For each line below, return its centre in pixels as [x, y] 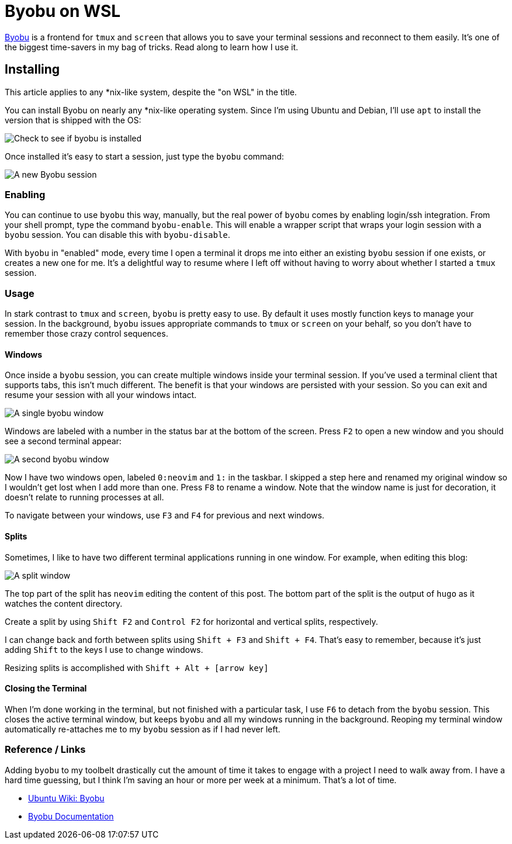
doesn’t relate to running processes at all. [84, 497]
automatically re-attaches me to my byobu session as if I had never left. [143, 729]
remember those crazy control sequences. [87, 334]
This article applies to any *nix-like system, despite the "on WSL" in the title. [151, 92]
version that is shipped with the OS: [73, 120]
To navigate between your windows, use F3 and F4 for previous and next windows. [165, 516]
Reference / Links [45, 750]
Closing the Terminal [46, 689]
